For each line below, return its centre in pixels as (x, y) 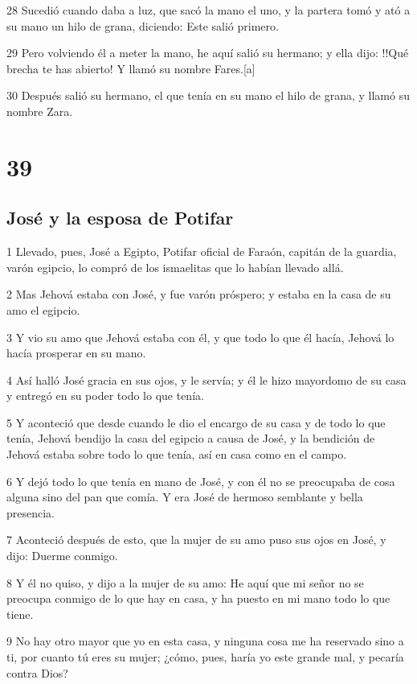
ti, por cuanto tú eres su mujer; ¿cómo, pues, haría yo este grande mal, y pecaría (205, 657)
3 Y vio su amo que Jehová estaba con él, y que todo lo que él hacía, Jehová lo (200, 337)
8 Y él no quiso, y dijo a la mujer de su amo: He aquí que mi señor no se (185, 582)
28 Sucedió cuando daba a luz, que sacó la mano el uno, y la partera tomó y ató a (208, 10)
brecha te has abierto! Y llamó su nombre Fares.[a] (131, 68)
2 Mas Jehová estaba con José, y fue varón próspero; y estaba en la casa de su (199, 294)
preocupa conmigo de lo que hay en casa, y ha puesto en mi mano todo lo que (198, 598)
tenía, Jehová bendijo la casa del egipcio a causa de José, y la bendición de (191, 438)
